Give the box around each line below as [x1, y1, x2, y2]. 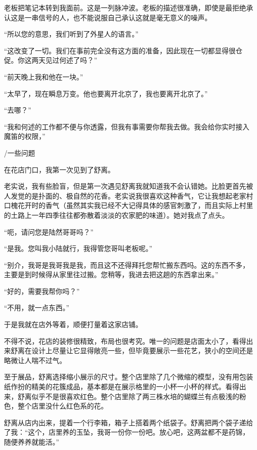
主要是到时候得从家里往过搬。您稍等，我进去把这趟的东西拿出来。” [4, 269, 218, 280]
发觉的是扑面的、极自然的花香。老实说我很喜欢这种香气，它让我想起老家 [10, 190, 246, 201]
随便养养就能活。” [4, 437, 59, 447]
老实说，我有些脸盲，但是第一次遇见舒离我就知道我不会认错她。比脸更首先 [4, 181, 246, 191]
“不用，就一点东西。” [4, 302, 70, 313]
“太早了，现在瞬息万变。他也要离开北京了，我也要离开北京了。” [4, 88, 208, 98]
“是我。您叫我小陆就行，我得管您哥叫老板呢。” [4, 243, 153, 253]
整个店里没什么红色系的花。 [17, 401, 108, 411]
